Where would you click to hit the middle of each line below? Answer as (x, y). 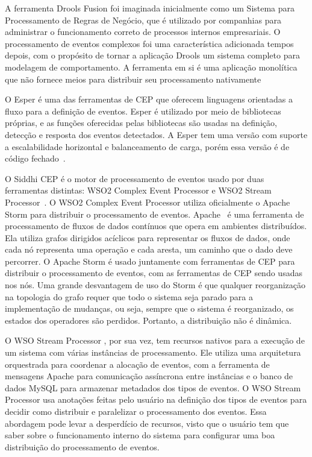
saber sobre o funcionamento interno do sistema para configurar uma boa (140, 435)
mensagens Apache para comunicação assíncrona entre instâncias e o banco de (149, 376)
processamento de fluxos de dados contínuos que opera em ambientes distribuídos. (156, 226)
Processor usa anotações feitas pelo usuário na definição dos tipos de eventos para (156, 399)
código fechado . (35, 158)
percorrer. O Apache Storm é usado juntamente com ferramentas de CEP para (150, 261)
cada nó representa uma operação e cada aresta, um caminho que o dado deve (149, 249)
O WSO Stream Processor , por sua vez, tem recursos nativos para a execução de (155, 340)
